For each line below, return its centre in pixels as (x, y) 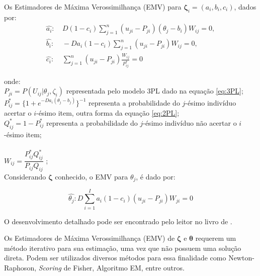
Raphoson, (20, 267)
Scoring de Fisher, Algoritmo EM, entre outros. (111, 267)
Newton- (241, 258)
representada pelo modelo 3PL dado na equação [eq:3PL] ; (155, 91)
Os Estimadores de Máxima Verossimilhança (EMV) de (90, 238)
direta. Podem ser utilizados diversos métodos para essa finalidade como (115, 258)
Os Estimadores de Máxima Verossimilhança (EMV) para (93, 7)
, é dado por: (156, 177)
